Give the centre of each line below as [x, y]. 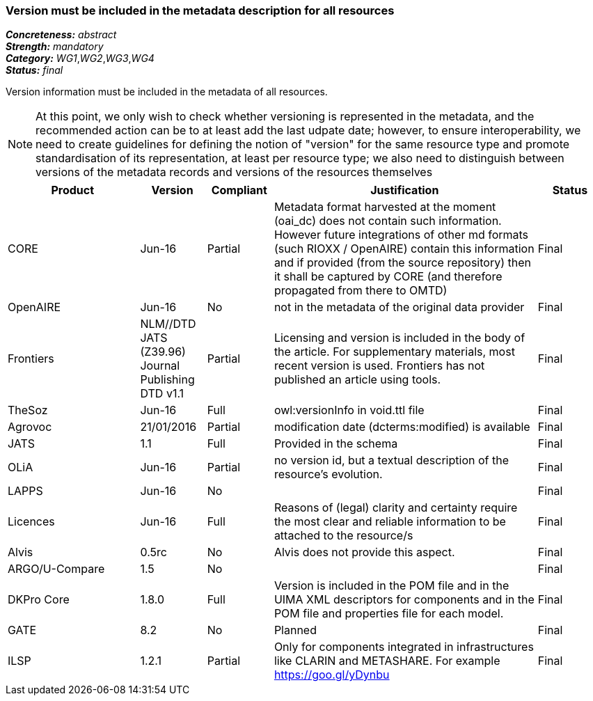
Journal [160, 366]
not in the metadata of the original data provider [399, 307]
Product [73, 190]
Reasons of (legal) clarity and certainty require [396, 508]
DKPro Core [39, 600]
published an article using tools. [357, 380]
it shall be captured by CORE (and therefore [388, 277]
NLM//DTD [168, 324]
